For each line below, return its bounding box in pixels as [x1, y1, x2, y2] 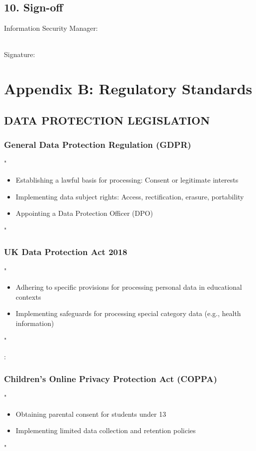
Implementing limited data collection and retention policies [15, 425, 196, 436]
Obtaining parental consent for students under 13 [15, 408, 166, 419]
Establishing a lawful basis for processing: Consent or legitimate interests [15, 174, 239, 185]
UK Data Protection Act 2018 [4, 246, 128, 258]
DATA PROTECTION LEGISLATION [4, 112, 210, 128]
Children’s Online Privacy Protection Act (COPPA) [4, 372, 217, 385]
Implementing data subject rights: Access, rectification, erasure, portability [15, 191, 244, 201]
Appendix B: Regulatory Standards [4, 78, 253, 99]
